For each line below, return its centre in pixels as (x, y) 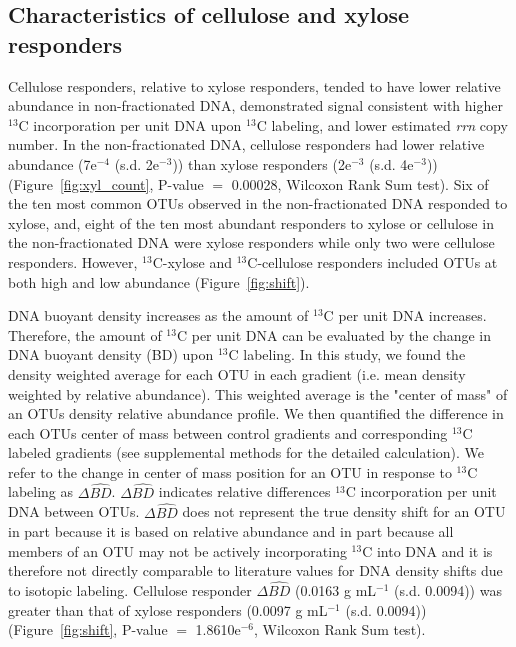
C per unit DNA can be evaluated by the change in (333, 334)
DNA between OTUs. (74, 511)
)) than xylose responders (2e (262, 163)
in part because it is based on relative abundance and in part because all (231, 531)
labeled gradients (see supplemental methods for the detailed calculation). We (246, 452)
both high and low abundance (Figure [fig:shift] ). (159, 281)
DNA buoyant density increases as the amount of (158, 315)
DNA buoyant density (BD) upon (111, 354)
